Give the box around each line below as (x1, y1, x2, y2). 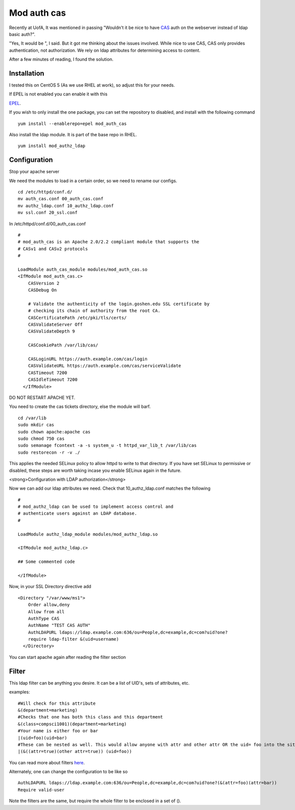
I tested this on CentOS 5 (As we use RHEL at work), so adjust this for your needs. (9, 82, 175, 88)
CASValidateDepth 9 (28, 329, 75, 334)
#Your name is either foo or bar (18, 728, 98, 734)
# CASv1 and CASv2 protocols (18, 246, 88, 251)
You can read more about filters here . (9, 759, 85, 765)
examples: (9, 689, 30, 695)
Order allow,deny (28, 602, 70, 608)
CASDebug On (28, 287, 57, 293)
